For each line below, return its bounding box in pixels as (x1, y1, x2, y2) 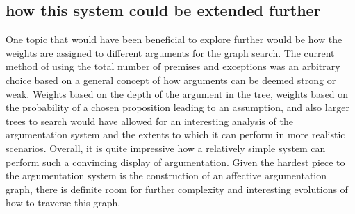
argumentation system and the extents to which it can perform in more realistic (6, 127, 345, 142)
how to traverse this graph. (6, 195, 121, 210)
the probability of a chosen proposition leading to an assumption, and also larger (6, 100, 349, 115)
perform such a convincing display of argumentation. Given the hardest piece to (6, 154, 345, 169)
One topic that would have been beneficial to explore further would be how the (6, 32, 342, 47)
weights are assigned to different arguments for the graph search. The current (6, 45, 335, 60)
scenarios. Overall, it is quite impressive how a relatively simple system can (6, 140, 326, 155)
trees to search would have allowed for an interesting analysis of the (6, 113, 293, 128)
